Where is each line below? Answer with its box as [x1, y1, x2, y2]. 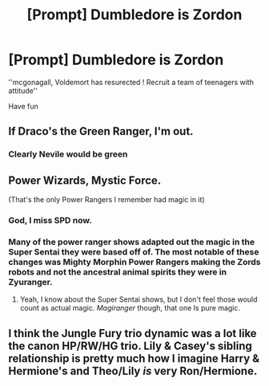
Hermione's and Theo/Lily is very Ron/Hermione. [8, 364, 258, 378]
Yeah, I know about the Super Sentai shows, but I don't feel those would [19, 295, 258, 304]
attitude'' [8, 86, 38, 95]
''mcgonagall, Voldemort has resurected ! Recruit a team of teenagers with [8, 77, 255, 87]
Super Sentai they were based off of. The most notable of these [8, 246, 259, 258]
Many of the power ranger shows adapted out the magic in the [8, 236, 255, 247]
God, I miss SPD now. [8, 214, 92, 226]
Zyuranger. [8, 276, 54, 287]
